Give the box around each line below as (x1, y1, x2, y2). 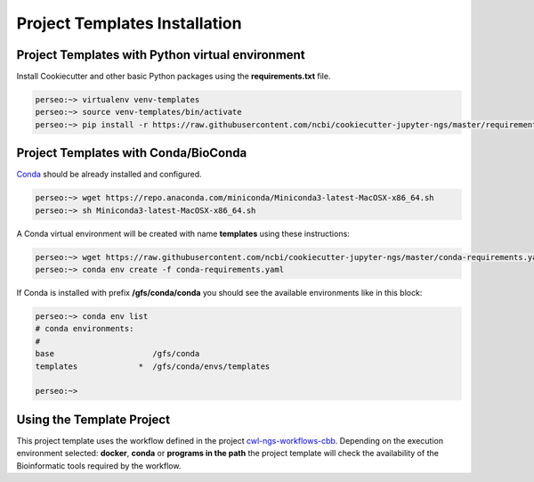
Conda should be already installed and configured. (16, 169, 202, 180)
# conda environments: (35, 323, 134, 334)
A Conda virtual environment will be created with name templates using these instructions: (16, 228, 351, 239)
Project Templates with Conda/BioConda (16, 145, 247, 160)
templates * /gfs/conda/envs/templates (35, 361, 271, 372)
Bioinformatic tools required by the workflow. (16, 460, 182, 471)
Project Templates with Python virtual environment (16, 47, 306, 62)
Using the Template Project (16, 412, 171, 427)
